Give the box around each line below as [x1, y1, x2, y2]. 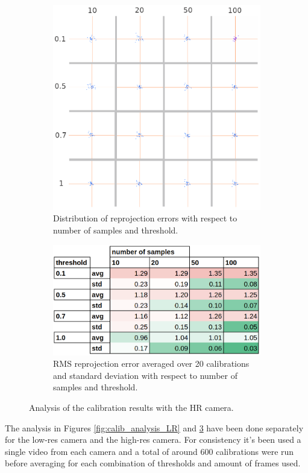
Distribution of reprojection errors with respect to [53, 212, 237, 224]
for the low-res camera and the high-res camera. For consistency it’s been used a [5, 433, 301, 446]
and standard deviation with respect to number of [53, 369, 237, 381]
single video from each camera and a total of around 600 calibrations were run [5, 445, 294, 457]
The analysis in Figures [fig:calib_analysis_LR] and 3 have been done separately [5, 421, 304, 434]
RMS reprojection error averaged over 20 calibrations [53, 357, 250, 370]
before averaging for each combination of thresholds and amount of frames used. [5, 457, 301, 469]
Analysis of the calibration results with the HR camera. [29, 401, 234, 413]
